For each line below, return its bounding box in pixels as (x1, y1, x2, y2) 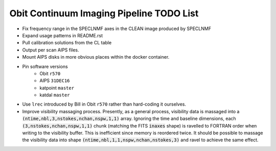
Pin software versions (22, 63, 68, 69)
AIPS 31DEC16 (39, 78, 70, 84)
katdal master (39, 92, 70, 98)
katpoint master (39, 85, 74, 91)
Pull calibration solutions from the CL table (22, 40, 112, 46)
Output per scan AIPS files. (22, 46, 79, 53)
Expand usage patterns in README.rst (22, 32, 103, 38)
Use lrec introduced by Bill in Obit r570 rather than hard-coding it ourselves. (22, 101, 187, 107)
